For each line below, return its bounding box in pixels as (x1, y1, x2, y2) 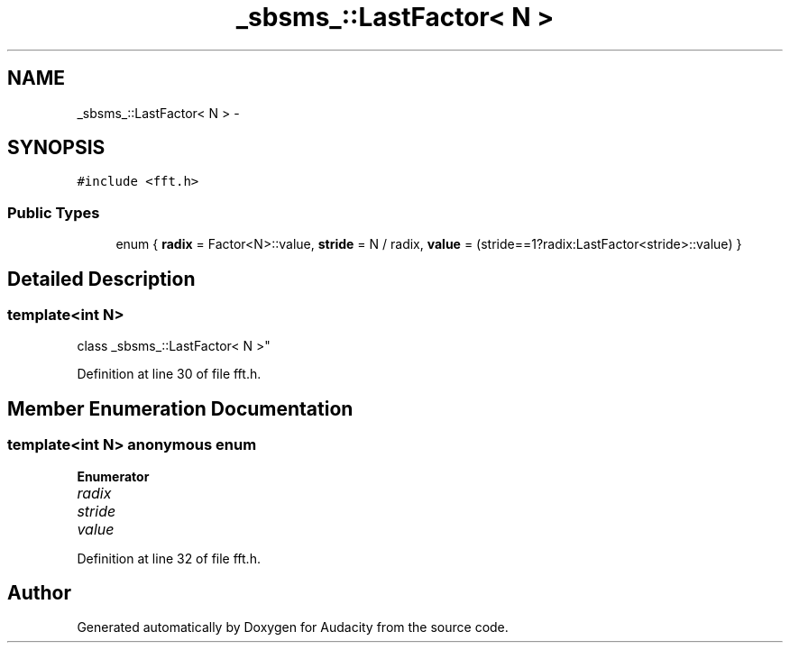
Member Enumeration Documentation (7, 397, 354, 420)
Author (7, 581, 71, 605)
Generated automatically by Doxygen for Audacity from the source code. (77, 619, 509, 636)
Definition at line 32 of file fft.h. (77, 550, 261, 566)
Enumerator (77, 468, 150, 484)
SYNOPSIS (7, 136, 106, 160)
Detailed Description (7, 267, 196, 290)
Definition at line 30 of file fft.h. (77, 366, 262, 382)
